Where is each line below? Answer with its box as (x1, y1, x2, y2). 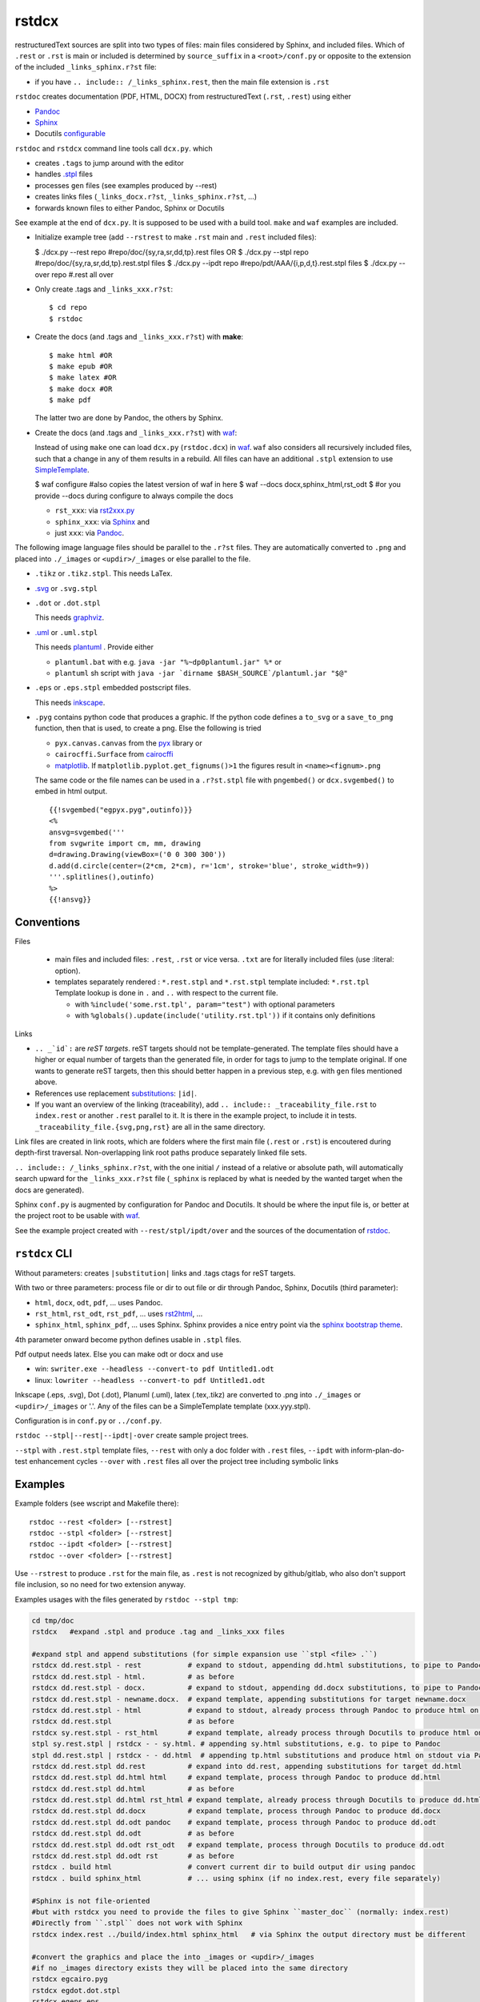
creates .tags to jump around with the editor (34, 159, 184, 168)
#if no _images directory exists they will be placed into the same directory (31, 1963, 348, 1972)
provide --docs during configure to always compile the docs (34, 491, 234, 500)
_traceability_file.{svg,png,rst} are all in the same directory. (34, 1122, 266, 1132)
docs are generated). (14, 1185, 84, 1195)
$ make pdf (49, 396, 92, 404)
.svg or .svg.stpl (34, 583, 98, 593)
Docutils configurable (34, 129, 106, 139)
